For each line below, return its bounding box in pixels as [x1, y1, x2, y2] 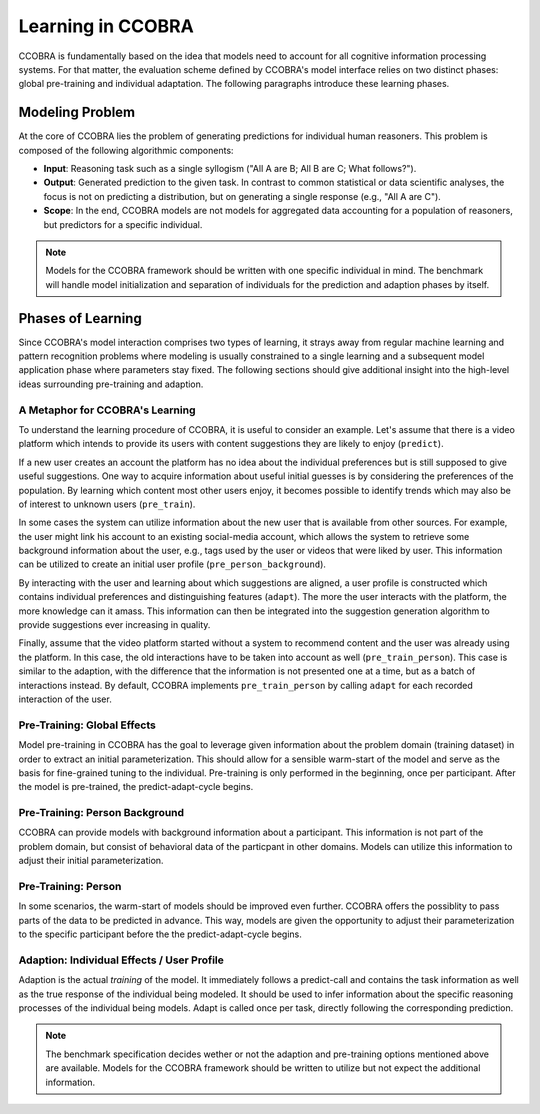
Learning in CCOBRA [18, 15, 194, 37]
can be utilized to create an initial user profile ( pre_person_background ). [18, 558, 327, 570]
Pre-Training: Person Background [18, 806, 185, 820]
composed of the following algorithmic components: [18, 144, 234, 156]
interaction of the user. [18, 693, 112, 705]
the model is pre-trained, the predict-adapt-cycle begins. [18, 781, 254, 793]
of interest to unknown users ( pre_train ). [18, 498, 196, 510]
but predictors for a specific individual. [43, 218, 203, 230]
